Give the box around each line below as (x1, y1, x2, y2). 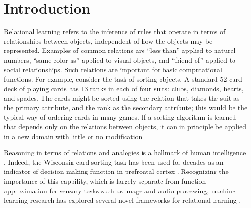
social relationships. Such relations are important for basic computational (4, 64, 223, 74)
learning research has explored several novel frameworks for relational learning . (4, 195, 241, 205)
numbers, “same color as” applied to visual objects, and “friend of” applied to (4, 54, 236, 65)
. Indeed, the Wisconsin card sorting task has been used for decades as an (4, 156, 224, 167)
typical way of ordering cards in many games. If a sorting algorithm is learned (4, 112, 236, 122)
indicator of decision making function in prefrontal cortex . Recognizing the (4, 166, 229, 176)
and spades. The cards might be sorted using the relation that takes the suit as (4, 93, 240, 103)
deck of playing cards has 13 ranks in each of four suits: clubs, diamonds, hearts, (4, 83, 244, 93)
